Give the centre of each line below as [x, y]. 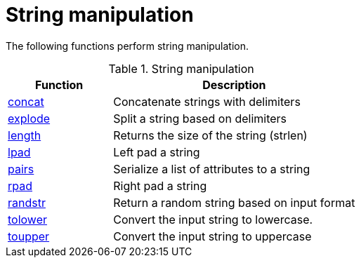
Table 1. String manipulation [181, 68]
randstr [27, 202]
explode [29, 118]
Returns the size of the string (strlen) [210, 135]
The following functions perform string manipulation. [127, 46]
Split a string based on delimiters [200, 118]
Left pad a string [157, 152]
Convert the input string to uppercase [212, 236]
